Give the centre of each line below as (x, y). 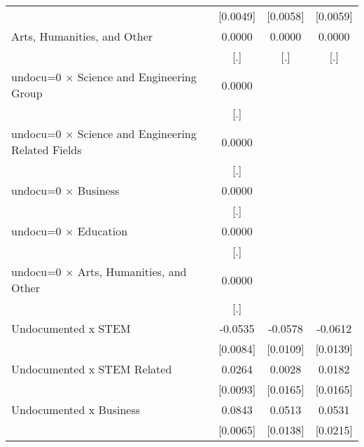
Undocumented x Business (76, 410)
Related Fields (47, 150)
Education (103, 231)
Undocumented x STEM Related (92, 369)
